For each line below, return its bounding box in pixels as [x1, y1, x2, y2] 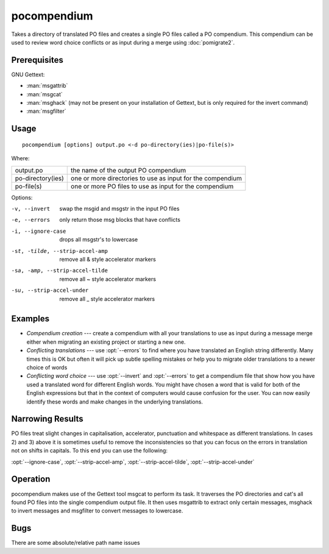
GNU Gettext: [11, 71, 45, 78]
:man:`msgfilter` [26, 107, 66, 115]
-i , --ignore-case [11, 227, 66, 235]
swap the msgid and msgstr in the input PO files [59, 205, 180, 212]
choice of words [26, 363, 68, 371]
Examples [11, 314, 50, 324]
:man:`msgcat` [26, 90, 63, 98]
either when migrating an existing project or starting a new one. [26, 338, 186, 346]
